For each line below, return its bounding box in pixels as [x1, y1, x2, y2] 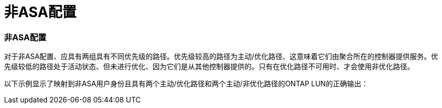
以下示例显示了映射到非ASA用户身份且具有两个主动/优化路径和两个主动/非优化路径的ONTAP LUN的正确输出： [4, 79, 368, 88]
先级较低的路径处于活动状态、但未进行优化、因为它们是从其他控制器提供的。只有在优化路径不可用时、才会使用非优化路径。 [4, 62, 414, 71]
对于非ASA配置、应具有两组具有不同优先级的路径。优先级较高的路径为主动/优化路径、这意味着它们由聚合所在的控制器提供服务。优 [4, 52, 438, 61]
